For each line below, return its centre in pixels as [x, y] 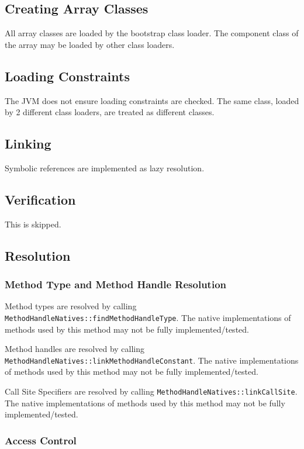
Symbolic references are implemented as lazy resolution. [105, 167]
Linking [28, 144]
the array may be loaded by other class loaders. [90, 44]
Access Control [41, 440]
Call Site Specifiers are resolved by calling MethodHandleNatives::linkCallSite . [151, 391]
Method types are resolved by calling [71, 306]
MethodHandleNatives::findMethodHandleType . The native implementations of [148, 317]
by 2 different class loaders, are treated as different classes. [110, 112]
